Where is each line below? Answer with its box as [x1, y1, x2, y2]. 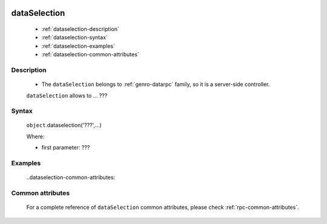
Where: [26, 133, 45, 140]
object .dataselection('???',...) [26, 122, 102, 129]
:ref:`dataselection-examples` [41, 42, 115, 50]
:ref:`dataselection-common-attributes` [41, 51, 139, 58]
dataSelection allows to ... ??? [26, 91, 108, 99]
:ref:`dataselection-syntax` [41, 34, 108, 41]
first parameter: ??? [41, 144, 90, 151]
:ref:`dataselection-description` [41, 25, 119, 33]
